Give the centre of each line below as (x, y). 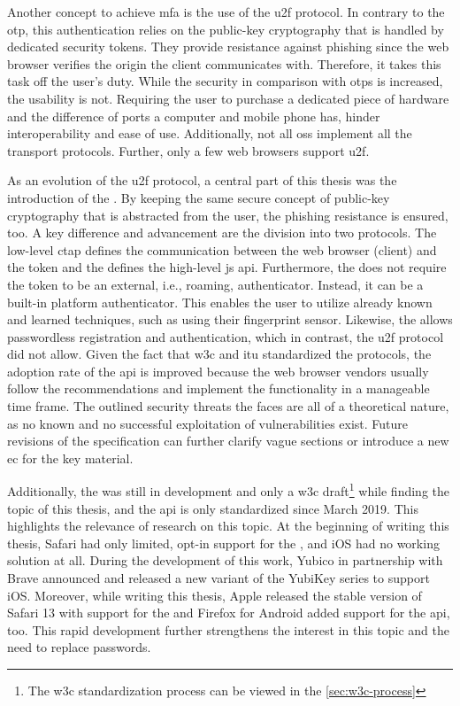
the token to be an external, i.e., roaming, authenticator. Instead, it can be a (215, 284)
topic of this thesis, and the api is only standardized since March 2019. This (213, 508)
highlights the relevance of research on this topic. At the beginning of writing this (228, 526)
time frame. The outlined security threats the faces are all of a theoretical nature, (228, 406)
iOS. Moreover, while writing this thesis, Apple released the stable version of (215, 595)
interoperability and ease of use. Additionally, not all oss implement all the (210, 133)
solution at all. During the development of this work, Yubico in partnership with (225, 560)
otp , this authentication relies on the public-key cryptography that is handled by (226, 29)
